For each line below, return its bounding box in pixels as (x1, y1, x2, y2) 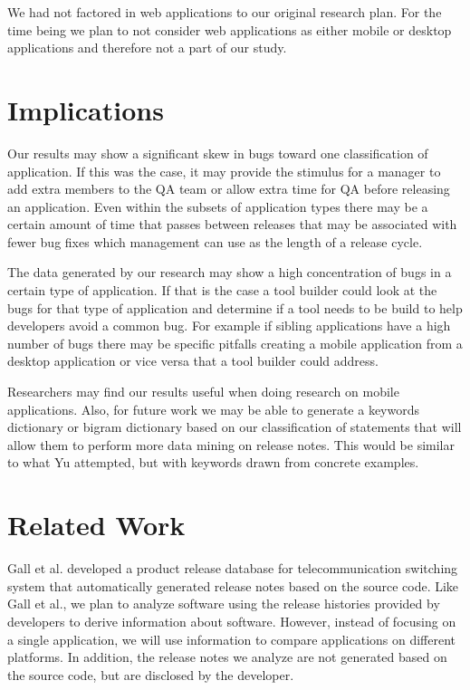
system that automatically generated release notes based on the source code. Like (7, 576, 459, 595)
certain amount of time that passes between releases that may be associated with (7, 215, 457, 234)
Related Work (7, 506, 186, 543)
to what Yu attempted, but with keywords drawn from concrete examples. (7, 453, 419, 472)
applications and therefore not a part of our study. (7, 38, 287, 57)
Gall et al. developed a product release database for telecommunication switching (7, 559, 458, 578)
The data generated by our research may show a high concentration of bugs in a (7, 263, 452, 282)
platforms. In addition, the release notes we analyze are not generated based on (7, 647, 447, 666)
